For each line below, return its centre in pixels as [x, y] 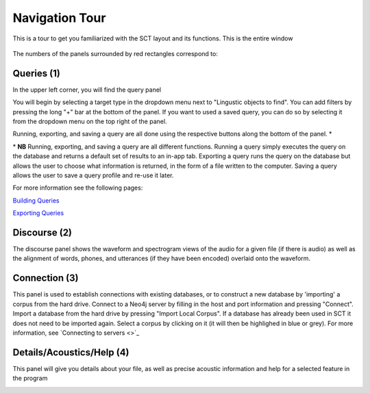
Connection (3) [46, 278]
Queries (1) [37, 73]
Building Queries [36, 200]
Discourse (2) [42, 232]
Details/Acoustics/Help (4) [71, 352]
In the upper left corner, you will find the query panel [87, 90]
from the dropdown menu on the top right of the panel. [90, 122]
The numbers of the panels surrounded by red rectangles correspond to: [115, 53]
